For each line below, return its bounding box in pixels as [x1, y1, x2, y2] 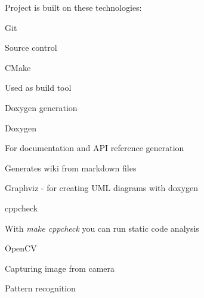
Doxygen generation [5, 101, 78, 113]
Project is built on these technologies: [5, 1, 142, 13]
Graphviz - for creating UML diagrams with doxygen [5, 182, 199, 194]
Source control [5, 41, 57, 54]
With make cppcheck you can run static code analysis [5, 222, 199, 234]
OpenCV [5, 242, 37, 254]
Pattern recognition [5, 282, 76, 294]
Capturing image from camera [5, 262, 115, 274]
